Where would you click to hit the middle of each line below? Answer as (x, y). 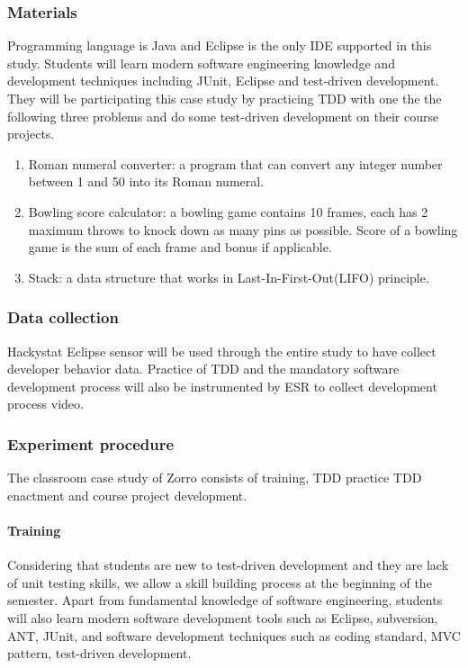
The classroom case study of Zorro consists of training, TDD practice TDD (215, 478)
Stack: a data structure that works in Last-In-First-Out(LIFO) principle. (229, 277)
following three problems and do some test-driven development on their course (223, 116)
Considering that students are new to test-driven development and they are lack (228, 565)
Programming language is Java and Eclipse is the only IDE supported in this (220, 45)
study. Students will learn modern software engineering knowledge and (201, 63)
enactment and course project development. (127, 495)
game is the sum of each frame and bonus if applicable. (180, 247)
